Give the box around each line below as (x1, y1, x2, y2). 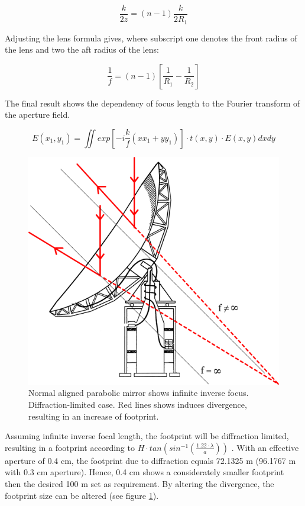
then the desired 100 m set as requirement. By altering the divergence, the (5, 478, 274, 489)
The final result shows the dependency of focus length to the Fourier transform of (5, 96, 300, 109)
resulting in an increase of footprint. (28, 410, 159, 422)
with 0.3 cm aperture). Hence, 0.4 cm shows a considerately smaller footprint (5, 466, 284, 478)
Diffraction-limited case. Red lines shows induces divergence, (28, 398, 247, 411)
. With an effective (231, 441, 299, 453)
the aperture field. (5, 108, 70, 121)
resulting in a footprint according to (5, 441, 135, 453)
